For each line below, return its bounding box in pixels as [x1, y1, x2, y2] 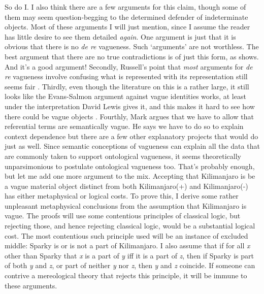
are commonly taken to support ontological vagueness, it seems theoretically [5, 150, 241, 161]
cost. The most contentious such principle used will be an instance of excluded [5, 230, 248, 241]
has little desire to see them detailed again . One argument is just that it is [5, 31, 236, 42]
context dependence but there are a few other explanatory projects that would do [5, 130, 258, 141]
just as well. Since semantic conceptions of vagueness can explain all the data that [5, 141, 260, 151]
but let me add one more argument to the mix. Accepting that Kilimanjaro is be [5, 171, 255, 181]
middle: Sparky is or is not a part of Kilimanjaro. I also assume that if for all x [5, 240, 250, 251]
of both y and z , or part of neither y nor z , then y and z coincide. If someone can [5, 260, 255, 271]
